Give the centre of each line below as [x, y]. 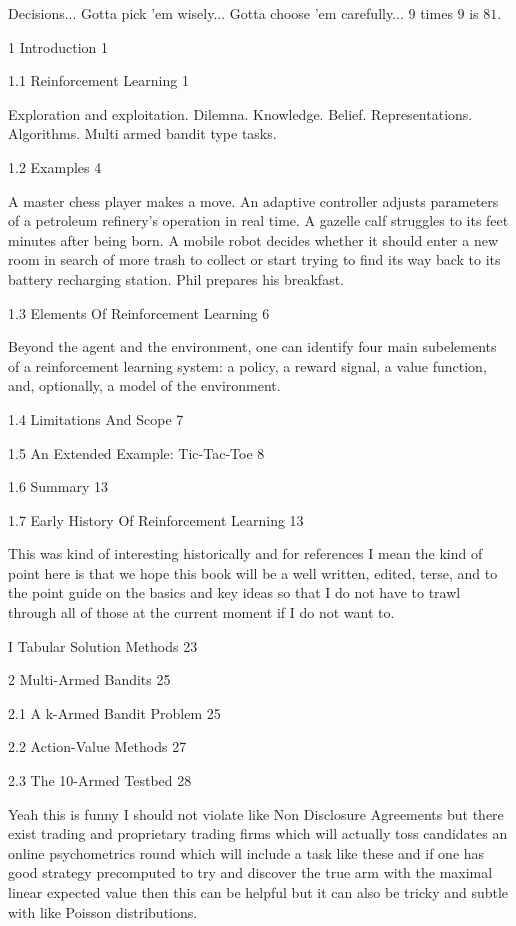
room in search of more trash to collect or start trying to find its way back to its [254, 259]
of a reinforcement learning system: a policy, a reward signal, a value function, [247, 365]
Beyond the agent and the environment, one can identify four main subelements [252, 346]
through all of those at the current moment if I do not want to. [201, 612]
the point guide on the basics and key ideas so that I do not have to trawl [234, 592]
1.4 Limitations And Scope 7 [96, 418]
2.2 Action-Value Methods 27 [97, 746]
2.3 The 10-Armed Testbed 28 [100, 780]
